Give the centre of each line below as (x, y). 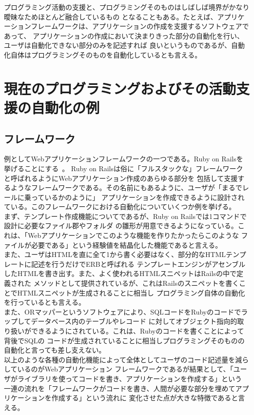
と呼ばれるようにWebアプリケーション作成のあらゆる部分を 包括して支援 (121, 178)
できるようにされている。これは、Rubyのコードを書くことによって (137, 331)
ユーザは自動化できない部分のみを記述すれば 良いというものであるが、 (117, 45)
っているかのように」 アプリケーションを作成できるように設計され (138, 197)
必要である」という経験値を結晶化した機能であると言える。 (127, 245)
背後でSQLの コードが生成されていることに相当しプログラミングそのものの (124, 340)
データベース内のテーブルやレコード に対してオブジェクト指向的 (134, 321)
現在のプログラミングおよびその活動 (120, 88)
